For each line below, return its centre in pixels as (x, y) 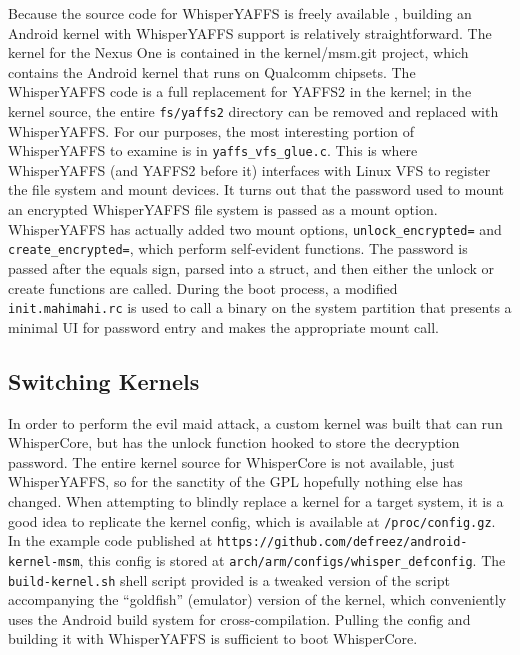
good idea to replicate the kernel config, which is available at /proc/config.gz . (252, 520)
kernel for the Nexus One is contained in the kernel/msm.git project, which (238, 52)
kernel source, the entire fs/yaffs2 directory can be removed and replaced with (253, 110)
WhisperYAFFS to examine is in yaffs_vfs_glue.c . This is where (213, 150)
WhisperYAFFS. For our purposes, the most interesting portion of (211, 130)
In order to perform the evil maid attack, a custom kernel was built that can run (255, 422)
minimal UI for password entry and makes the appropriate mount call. (223, 326)
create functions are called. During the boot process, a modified (203, 287)
